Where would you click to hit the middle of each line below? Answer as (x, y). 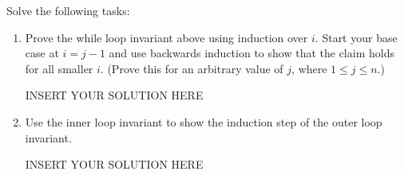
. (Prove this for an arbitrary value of (192, 68)
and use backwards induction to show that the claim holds (252, 53)
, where (309, 68)
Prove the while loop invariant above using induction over (166, 37)
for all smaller (59, 68)
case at (42, 53)
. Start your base (356, 37)
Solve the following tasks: (68, 10)
